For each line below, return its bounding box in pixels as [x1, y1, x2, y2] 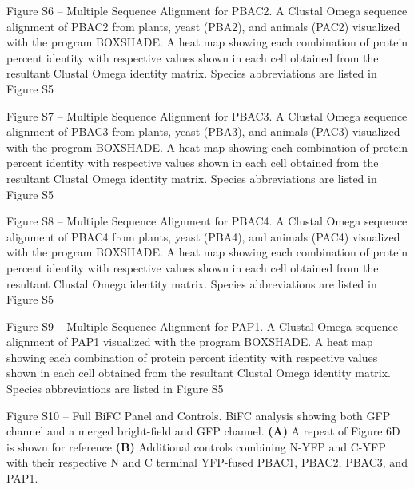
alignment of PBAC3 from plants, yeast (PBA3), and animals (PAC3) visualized [6, 123, 400, 140]
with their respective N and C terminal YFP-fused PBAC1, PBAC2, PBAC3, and [6, 454, 408, 471]
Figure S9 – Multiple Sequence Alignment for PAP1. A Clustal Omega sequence [6, 317, 399, 334]
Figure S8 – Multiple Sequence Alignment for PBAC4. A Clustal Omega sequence [6, 213, 408, 229]
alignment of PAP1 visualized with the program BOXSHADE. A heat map [6, 333, 373, 350]
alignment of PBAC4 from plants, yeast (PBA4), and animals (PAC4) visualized [6, 228, 400, 245]
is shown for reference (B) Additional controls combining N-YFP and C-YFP [6, 438, 386, 455]
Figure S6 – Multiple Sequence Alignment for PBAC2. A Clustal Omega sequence [6, 2, 408, 18]
